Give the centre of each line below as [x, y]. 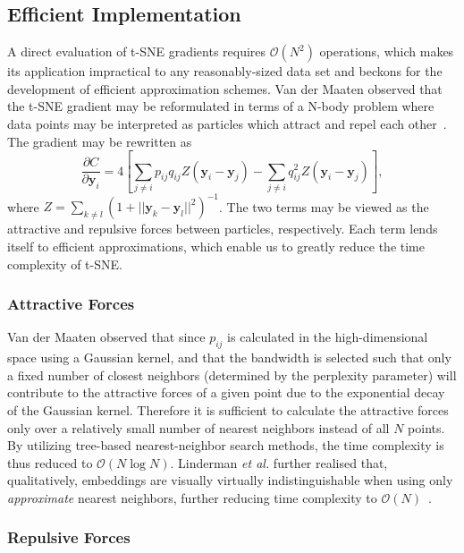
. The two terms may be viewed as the [324, 206]
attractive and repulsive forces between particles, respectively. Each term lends [223, 229]
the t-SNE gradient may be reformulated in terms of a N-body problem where [221, 106]
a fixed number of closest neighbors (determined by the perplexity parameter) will [232, 374]
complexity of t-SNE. [65, 264]
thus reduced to [50, 462]
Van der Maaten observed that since [106, 337]
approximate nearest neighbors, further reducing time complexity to [192, 497]
